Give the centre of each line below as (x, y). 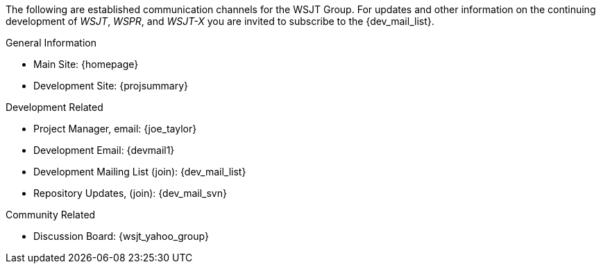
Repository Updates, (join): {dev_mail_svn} (130, 193)
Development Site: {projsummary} (111, 86)
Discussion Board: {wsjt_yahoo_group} (121, 236)
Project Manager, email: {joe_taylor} (115, 129)
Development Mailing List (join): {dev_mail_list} (140, 172)
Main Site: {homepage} (86, 64)
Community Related (51, 215)
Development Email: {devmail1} (104, 150)
